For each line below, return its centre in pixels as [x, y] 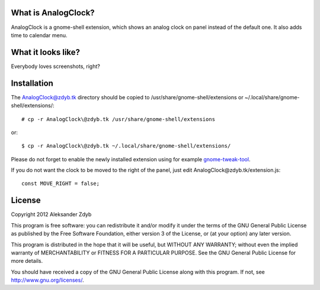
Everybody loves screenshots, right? [55, 66]
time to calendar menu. [39, 35]
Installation [32, 83]
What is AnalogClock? [53, 13]
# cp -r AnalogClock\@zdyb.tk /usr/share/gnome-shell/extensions [119, 119]
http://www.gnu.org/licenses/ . [47, 280]
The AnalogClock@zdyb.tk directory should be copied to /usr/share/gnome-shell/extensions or [127, 97]
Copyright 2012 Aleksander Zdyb [51, 214]
